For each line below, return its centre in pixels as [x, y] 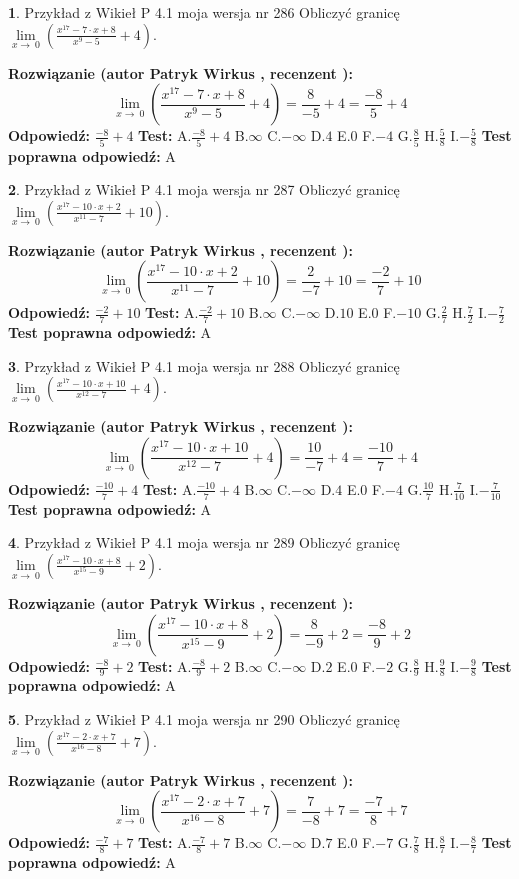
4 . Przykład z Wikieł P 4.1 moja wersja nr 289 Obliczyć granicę [204, 542]
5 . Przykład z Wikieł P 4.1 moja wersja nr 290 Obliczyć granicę [204, 718]
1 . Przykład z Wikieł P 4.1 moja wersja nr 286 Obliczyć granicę [204, 12]
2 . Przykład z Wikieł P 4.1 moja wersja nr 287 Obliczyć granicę [204, 189]
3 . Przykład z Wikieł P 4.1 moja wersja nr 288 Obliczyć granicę [204, 365]
